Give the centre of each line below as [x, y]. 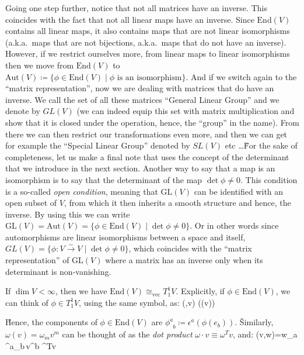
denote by [23, 111]
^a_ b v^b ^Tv [31, 345]
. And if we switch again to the [241, 76]
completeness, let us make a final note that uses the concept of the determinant [147, 156]
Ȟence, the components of [51, 322]
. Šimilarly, [254, 322]
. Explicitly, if [200, 291]
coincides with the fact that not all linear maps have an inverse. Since [130, 19]
